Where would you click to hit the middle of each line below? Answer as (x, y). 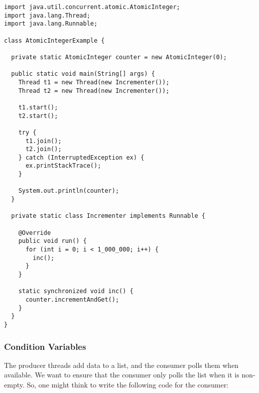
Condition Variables (45, 346)
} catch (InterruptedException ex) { (81, 157)
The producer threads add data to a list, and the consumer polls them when (121, 365)
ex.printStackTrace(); (63, 166)
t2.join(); (43, 149)
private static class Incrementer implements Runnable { (108, 216)
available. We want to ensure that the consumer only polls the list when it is (122, 375)
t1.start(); (38, 107)
